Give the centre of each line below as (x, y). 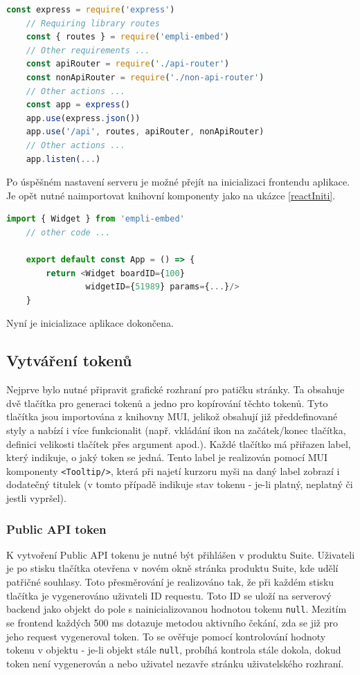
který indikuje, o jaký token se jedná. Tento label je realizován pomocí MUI (167, 457)
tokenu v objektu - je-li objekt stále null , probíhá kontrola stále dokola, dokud (174, 650)
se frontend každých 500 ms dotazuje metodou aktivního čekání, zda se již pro (172, 622)
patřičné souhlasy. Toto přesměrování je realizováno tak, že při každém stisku (170, 582)
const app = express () (78, 105)
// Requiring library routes (93, 23)
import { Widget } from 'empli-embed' (96, 219)
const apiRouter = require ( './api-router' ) (128, 64)
